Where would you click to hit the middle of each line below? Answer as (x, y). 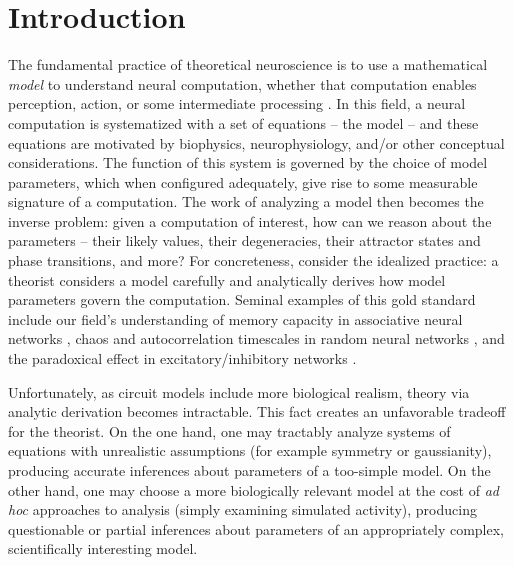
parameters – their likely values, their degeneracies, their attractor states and (244, 240)
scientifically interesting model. (103, 548)
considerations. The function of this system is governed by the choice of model (248, 162)
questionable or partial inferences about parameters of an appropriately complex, (256, 528)
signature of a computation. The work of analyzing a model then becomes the (246, 201)
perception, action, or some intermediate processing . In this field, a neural (237, 103)
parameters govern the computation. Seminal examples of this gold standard (242, 299)
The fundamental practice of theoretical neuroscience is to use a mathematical (248, 64)
